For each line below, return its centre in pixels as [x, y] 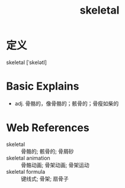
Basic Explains [43, 86]
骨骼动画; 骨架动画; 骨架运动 [55, 165]
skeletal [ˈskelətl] [27, 62]
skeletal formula [26, 171]
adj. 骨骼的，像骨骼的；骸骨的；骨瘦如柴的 [67, 103]
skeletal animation [28, 158]
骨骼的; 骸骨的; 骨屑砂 [47, 151]
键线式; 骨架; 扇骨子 [45, 179]
